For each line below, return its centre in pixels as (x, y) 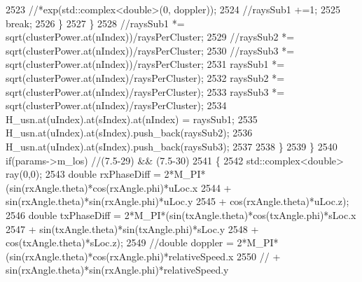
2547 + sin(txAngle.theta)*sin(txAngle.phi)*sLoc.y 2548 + (132, 228)
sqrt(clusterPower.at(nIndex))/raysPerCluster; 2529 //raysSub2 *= (150, 37)
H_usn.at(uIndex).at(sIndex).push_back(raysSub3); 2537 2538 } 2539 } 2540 (172, 146)
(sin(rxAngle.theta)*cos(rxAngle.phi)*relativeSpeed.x (120, 256)
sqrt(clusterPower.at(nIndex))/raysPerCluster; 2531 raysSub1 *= (145, 64)
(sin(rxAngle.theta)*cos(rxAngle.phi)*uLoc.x (102, 187)
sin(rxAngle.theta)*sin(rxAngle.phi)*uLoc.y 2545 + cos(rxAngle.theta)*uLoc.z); (177, 201)
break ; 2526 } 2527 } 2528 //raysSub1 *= (95, 23)
